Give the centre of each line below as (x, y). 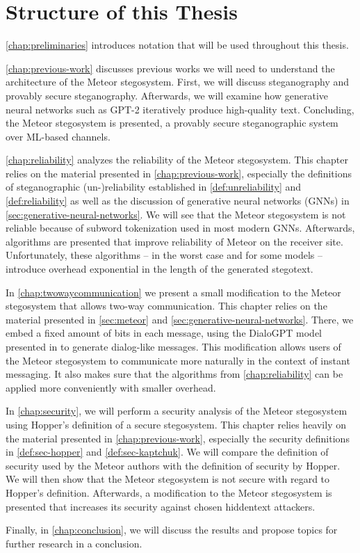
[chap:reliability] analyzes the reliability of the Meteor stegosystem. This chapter (177, 160)
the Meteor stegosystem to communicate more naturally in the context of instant (178, 360)
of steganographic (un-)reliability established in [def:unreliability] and (154, 187)
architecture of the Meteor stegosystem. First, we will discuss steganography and (178, 82)
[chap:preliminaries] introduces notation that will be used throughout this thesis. (177, 45)
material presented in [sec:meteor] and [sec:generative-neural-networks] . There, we (180, 319)
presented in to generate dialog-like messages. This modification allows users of (173, 346)
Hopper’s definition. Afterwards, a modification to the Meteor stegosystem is (169, 492)
